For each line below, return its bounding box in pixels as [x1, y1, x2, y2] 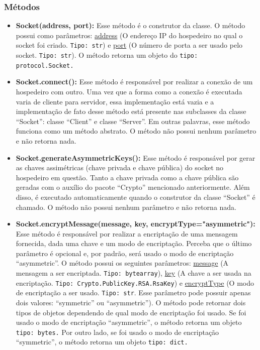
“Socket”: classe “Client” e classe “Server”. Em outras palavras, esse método [16, 115, 250, 126]
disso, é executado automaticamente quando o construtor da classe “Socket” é [16, 191, 255, 202]
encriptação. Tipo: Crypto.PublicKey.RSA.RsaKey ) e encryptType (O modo [16, 277, 254, 288]
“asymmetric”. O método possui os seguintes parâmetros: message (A [16, 258, 229, 268]
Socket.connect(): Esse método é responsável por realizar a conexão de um [16, 76, 253, 87]
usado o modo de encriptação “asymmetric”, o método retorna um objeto [16, 317, 242, 327]
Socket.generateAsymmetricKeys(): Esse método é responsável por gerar [16, 152, 255, 163]
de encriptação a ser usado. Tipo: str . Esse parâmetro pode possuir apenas [16, 287, 251, 298]
